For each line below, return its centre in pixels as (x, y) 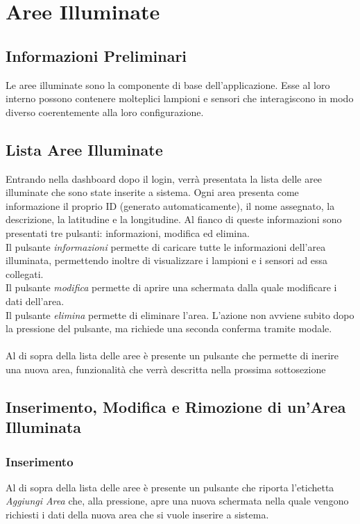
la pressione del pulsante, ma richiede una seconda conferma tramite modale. (169, 328)
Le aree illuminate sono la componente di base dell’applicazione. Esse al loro (168, 84)
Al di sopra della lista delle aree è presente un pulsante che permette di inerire (172, 355)
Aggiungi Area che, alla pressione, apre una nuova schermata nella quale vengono (177, 501)
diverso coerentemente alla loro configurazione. (105, 112)
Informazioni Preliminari (96, 55)
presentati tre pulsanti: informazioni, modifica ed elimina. (128, 232)
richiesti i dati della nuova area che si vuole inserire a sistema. (137, 515)
